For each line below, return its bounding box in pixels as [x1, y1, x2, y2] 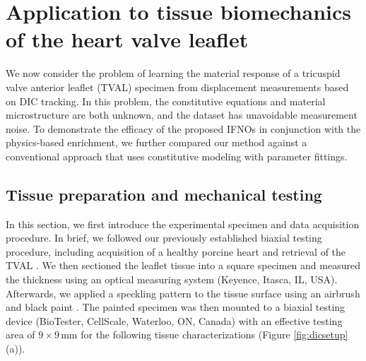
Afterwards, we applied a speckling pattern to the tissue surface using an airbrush [6, 285, 360, 300]
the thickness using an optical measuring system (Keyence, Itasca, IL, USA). [6, 272, 338, 287]
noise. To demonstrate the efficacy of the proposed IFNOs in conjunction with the [6, 121, 361, 136]
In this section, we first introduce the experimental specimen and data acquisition [6, 216, 360, 231]
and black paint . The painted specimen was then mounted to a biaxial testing [6, 300, 346, 314]
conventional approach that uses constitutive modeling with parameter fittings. [6, 148, 348, 163]
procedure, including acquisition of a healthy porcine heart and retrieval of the [6, 244, 346, 259]
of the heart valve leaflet [6, 25, 249, 54]
